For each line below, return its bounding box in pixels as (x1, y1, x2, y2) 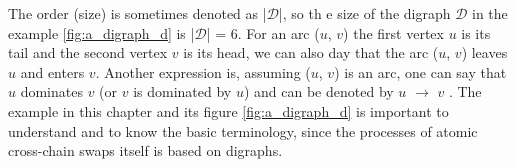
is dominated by (133, 81, 232, 102)
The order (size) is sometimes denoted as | (8, 3, 267, 23)
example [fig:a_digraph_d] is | (8, 22, 195, 43)
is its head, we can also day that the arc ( (183, 42, 439, 63)
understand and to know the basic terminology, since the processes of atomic (8, 120, 478, 141)
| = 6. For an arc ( (206, 22, 320, 43)
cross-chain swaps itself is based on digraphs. (8, 140, 283, 161)
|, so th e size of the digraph (278, 3, 451, 23)
